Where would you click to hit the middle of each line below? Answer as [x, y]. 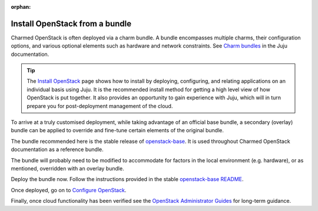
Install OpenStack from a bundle [71, 24]
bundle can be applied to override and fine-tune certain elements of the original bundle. [117, 130]
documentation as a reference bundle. [57, 149]
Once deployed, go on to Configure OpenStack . [69, 190]
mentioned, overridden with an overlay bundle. [67, 168]
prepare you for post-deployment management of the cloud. [100, 106]
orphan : [21, 7]
